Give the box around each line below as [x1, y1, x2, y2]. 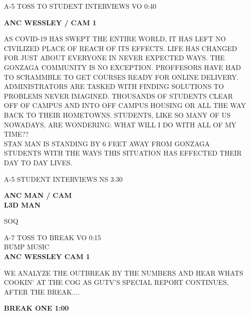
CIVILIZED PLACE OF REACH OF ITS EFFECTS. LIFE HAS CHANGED [4, 43, 237, 53]
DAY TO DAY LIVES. [4, 157, 72, 167]
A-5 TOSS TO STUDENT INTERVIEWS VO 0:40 [4, 1, 157, 11]
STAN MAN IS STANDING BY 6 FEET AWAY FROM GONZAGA [4, 138, 210, 148]
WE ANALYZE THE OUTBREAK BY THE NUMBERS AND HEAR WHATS [4, 267, 243, 278]
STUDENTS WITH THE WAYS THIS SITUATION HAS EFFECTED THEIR [4, 148, 242, 158]
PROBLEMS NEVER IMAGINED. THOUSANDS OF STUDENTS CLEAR [4, 90, 233, 101]
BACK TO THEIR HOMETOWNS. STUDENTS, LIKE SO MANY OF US [4, 109, 231, 120]
